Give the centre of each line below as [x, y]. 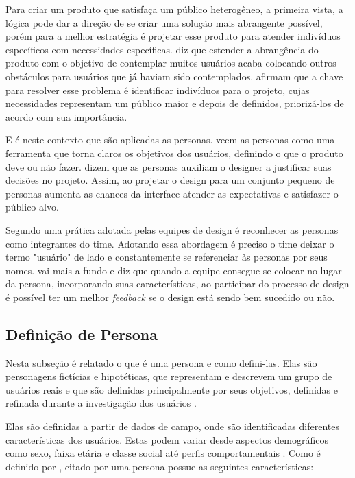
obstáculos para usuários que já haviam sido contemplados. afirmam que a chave [174, 76]
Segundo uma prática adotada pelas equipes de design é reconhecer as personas [172, 229]
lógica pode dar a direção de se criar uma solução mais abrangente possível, [164, 22]
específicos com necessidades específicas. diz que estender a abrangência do [162, 49]
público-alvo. [32, 207]
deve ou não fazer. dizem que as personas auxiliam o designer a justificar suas [169, 166]
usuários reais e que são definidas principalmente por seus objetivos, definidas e [172, 389]
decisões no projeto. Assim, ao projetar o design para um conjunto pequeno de [170, 180]
